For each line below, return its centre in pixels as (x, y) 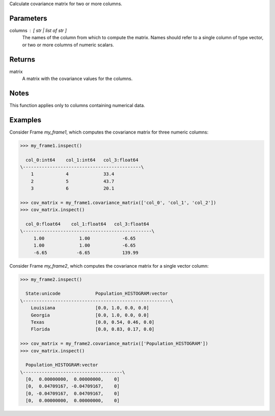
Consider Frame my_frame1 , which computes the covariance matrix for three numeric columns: (109, 132)
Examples (25, 120)
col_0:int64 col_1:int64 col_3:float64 (82, 160)
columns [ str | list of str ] (38, 30)
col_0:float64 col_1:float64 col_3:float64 (88, 224)
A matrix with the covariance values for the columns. (77, 79)
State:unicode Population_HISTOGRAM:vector (97, 294)
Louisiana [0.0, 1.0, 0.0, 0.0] (90, 308)
